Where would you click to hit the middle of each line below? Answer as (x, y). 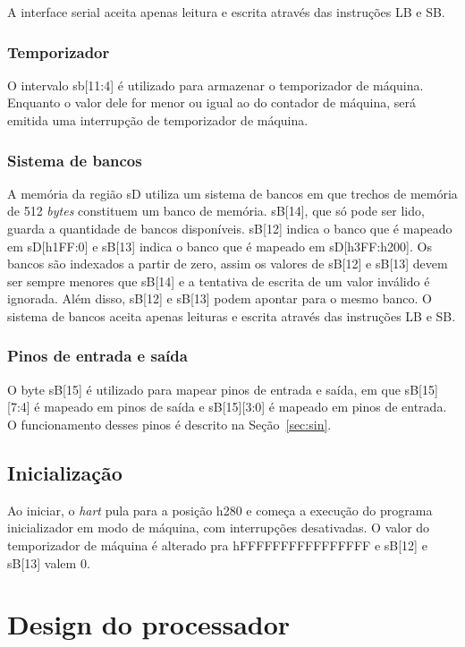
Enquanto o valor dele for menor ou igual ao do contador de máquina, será (212, 102)
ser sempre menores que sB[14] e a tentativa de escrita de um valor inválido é (219, 281)
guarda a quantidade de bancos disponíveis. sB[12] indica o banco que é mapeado (230, 228)
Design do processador (149, 624)
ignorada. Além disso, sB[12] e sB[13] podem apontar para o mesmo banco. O (220, 298)
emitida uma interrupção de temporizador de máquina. (158, 120)
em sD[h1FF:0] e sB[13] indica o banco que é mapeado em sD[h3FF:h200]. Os (220, 246)
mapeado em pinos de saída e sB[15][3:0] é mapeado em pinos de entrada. (245, 407)
